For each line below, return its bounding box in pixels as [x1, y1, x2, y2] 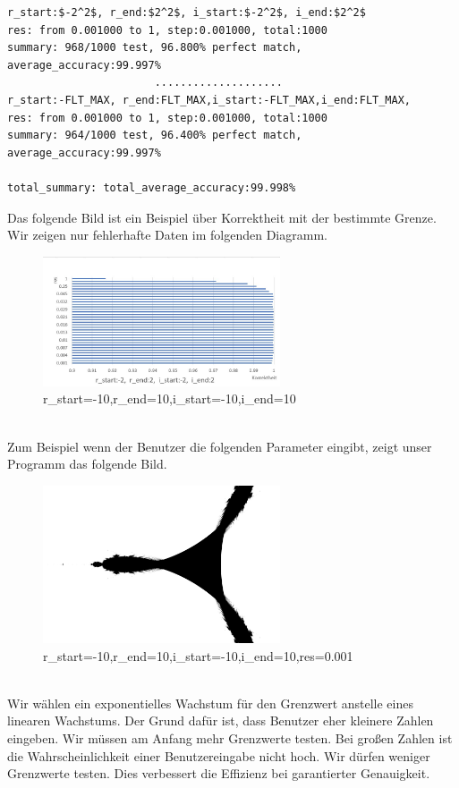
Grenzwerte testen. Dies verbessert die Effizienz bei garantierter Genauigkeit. [7, 764, 430, 783]
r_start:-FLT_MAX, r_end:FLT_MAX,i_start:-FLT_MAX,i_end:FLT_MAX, [7, 93, 412, 106]
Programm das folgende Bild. [7, 454, 167, 473]
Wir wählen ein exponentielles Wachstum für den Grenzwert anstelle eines [7, 693, 413, 712]
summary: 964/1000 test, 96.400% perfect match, [7, 129, 302, 142]
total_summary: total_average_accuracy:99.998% [7, 181, 296, 194]
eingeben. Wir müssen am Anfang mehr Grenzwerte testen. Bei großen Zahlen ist [7, 729, 453, 748]
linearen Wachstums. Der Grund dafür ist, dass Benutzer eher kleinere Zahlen [7, 711, 434, 730]
